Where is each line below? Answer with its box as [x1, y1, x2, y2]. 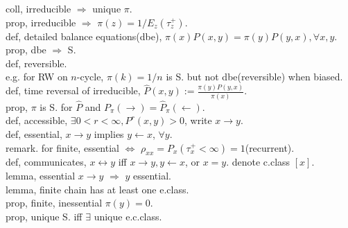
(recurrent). [245, 140, 295, 155]
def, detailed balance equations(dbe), [6, 28, 162, 43]
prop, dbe [6, 42, 46, 57]
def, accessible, [6, 113, 68, 128]
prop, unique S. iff [6, 209, 82, 223]
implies [94, 127, 124, 141]
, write [184, 113, 212, 128]
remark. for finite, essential [6, 140, 119, 155]
